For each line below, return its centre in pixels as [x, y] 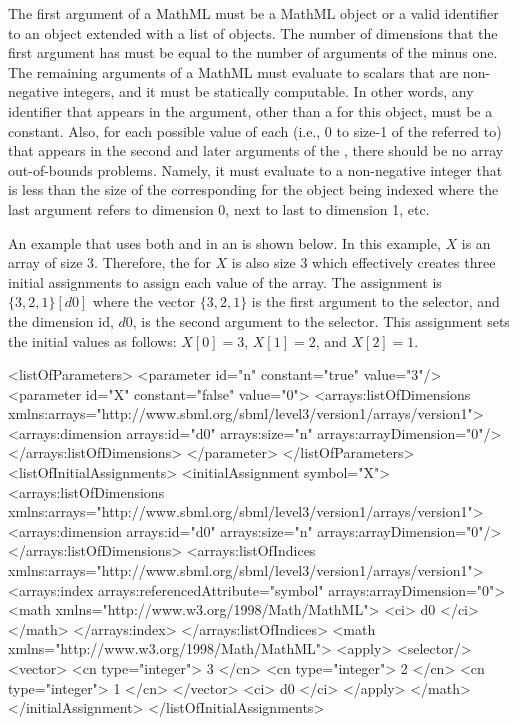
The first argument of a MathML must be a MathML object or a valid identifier [253, 13]
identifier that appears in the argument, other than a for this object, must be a [250, 110]
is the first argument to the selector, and [375, 301]
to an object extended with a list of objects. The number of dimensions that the [253, 32]
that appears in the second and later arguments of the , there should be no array [256, 150]
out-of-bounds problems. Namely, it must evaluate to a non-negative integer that [255, 169]
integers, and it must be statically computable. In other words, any [268, 91]
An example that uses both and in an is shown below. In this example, [224, 242]
